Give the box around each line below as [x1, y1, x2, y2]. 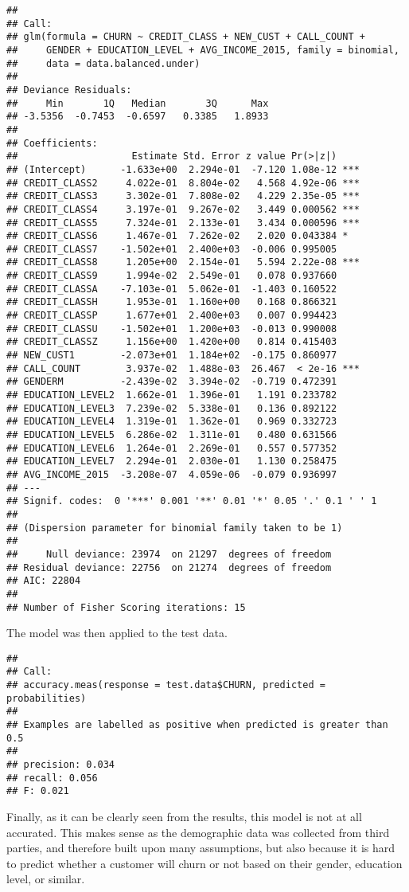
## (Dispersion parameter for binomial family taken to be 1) [6, 522, 343, 534]
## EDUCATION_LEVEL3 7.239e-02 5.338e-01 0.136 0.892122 [6, 402, 337, 414]
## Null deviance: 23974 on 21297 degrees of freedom [6, 548, 332, 560]
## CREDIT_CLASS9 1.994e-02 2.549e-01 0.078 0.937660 [6, 270, 337, 282]
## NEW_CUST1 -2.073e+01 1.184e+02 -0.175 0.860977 [6, 350, 337, 362]
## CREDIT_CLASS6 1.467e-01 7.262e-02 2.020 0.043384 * [6, 230, 349, 242]
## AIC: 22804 [6, 575, 81, 587]
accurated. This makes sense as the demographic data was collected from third [6, 824, 390, 840]
